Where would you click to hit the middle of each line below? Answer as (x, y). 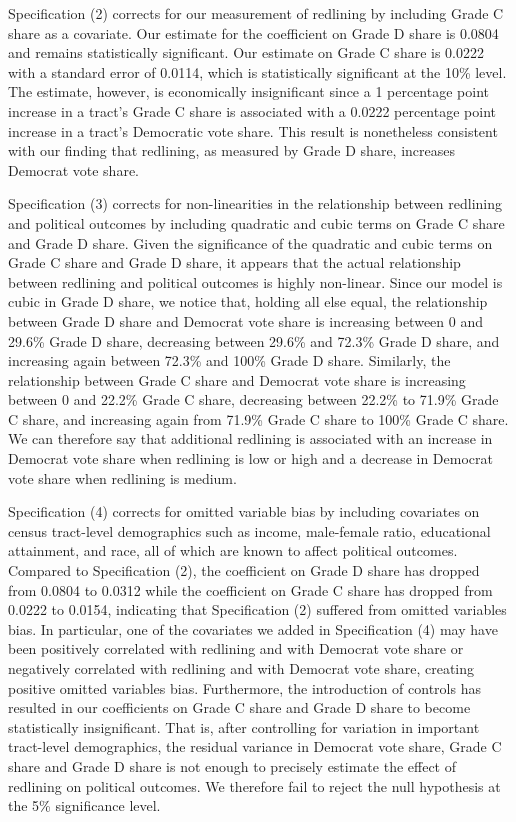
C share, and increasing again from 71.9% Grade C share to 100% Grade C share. (258, 418)
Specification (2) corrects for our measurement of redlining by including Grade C (256, 13)
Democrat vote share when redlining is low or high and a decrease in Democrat (250, 458)
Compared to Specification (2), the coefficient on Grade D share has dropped (244, 570)
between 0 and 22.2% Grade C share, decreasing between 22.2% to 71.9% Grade (253, 399)
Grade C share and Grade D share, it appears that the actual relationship (234, 262)
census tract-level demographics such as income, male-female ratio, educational (249, 530)
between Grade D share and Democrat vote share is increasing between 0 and (245, 320)
